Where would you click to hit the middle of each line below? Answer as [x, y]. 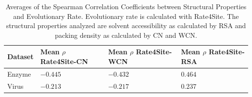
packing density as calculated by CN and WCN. [126, 35]
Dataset [21, 57]
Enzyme [19, 73]
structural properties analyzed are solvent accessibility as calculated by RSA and [126, 25]
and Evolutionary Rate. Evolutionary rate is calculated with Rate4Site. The [126, 16]
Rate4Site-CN [64, 61]
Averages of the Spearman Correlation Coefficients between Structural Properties [126, 6]
